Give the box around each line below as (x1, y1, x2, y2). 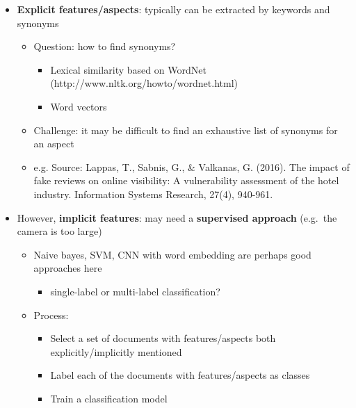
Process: (33, 307, 69, 322)
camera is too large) (17, 224, 102, 238)
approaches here (33, 261, 102, 275)
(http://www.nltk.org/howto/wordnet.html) (50, 76, 238, 90)
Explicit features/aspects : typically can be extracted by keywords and (17, 2, 330, 16)
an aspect (33, 136, 74, 151)
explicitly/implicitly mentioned (50, 344, 182, 359)
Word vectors (50, 99, 107, 113)
